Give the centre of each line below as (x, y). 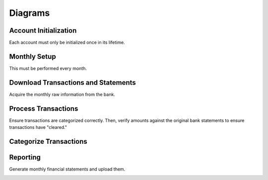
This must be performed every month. (48, 68)
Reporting (25, 157)
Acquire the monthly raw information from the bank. (62, 94)
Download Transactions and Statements (72, 83)
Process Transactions (44, 108)
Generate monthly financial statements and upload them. (67, 169)
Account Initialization (43, 30)
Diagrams (30, 13)
